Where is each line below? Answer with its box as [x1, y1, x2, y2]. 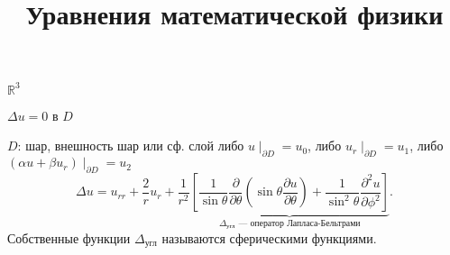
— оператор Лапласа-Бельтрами [238, 218, 361, 228]
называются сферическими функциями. [161, 228, 377, 247]
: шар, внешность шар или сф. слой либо [17, 136, 244, 155]
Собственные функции [7, 228, 131, 247]
